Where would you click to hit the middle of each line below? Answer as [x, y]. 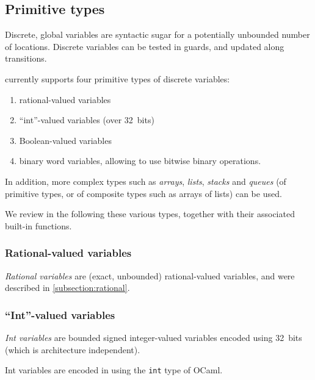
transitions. [26, 58]
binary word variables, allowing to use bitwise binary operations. [140, 161]
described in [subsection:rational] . [67, 288]
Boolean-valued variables [65, 140]
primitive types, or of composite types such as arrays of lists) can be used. [143, 193]
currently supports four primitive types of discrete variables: [118, 78]
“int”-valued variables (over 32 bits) [87, 120]
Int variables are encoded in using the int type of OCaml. [114, 370]
